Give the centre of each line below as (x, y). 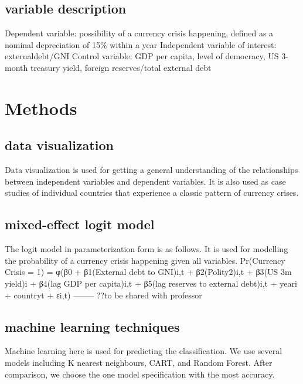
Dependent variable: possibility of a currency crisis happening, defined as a (139, 33)
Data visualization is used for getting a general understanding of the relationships (151, 170)
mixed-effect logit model (80, 224)
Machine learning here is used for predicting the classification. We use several (144, 351)
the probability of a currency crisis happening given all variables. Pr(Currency (145, 260)
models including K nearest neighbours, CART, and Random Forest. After (139, 362)
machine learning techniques (92, 326)
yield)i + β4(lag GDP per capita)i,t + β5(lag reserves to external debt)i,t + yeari (151, 283)
